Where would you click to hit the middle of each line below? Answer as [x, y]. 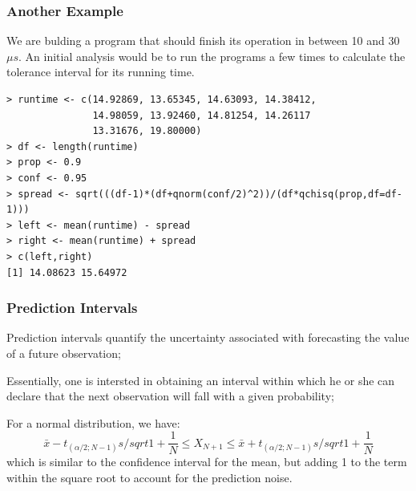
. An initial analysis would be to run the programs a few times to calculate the [212, 56]
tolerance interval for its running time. [101, 72]
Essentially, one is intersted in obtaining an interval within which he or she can [201, 380]
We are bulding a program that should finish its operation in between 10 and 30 [203, 41]
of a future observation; [64, 353]
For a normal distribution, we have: [93, 422]
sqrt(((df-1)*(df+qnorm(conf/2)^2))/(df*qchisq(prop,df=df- [238, 194]
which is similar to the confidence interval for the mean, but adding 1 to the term [207, 462]
